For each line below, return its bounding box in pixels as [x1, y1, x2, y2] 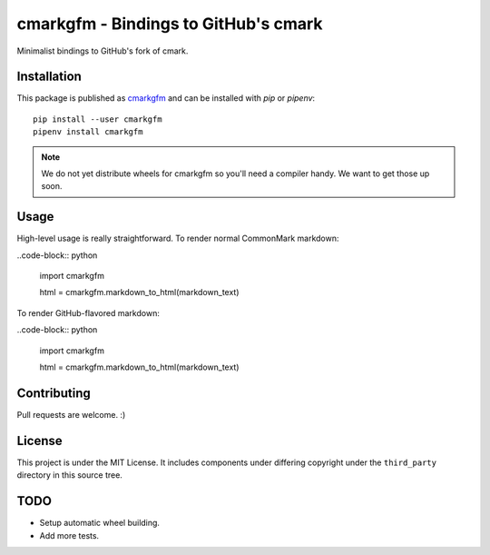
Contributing [16, 385, 91, 401]
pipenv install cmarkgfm [33, 127, 143, 137]
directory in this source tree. [16, 470, 122, 481]
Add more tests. [39, 530, 100, 540]
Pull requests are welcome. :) [16, 409, 126, 420]
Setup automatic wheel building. [39, 518, 161, 529]
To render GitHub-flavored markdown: [16, 307, 161, 318]
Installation [16, 69, 82, 84]
